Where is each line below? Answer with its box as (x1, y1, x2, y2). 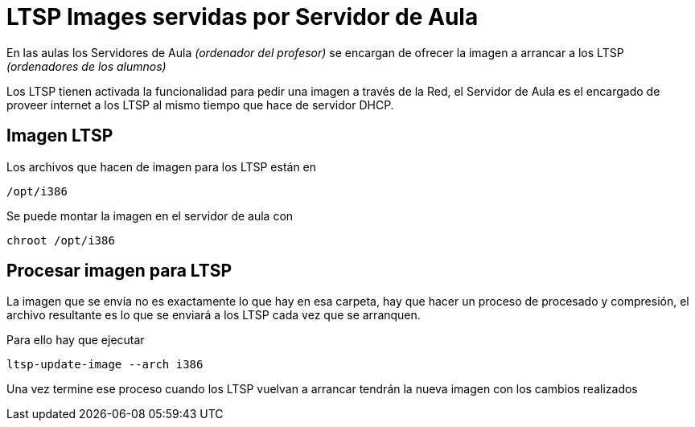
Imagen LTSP (6, 125, 113, 146)
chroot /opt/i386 (6, 233, 115, 247)
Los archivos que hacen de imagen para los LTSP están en (6, 159, 317, 174)
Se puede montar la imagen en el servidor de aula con (6, 208, 294, 223)
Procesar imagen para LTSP (6, 261, 232, 281)
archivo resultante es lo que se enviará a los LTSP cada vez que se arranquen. (6, 308, 421, 322)
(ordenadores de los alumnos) (6, 59, 167, 73)
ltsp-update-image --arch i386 (6, 358, 204, 372)
